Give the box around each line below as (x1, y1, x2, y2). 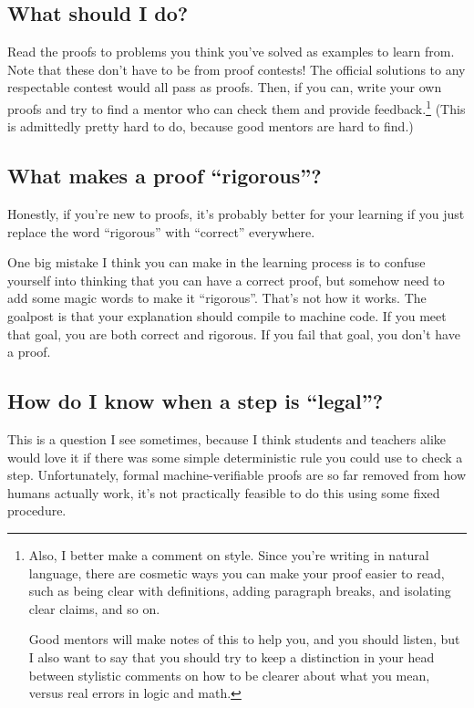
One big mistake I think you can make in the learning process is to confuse (7, 253, 426, 272)
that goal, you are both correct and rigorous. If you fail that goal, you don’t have (7, 324, 460, 343)
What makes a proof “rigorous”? (7, 161, 322, 190)
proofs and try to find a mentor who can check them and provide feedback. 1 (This (7, 96, 466, 118)
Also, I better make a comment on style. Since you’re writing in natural (28, 545, 429, 564)
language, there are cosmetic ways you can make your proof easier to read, (28, 563, 445, 582)
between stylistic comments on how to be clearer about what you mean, (28, 665, 430, 684)
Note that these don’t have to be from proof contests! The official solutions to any (7, 59, 466, 78)
